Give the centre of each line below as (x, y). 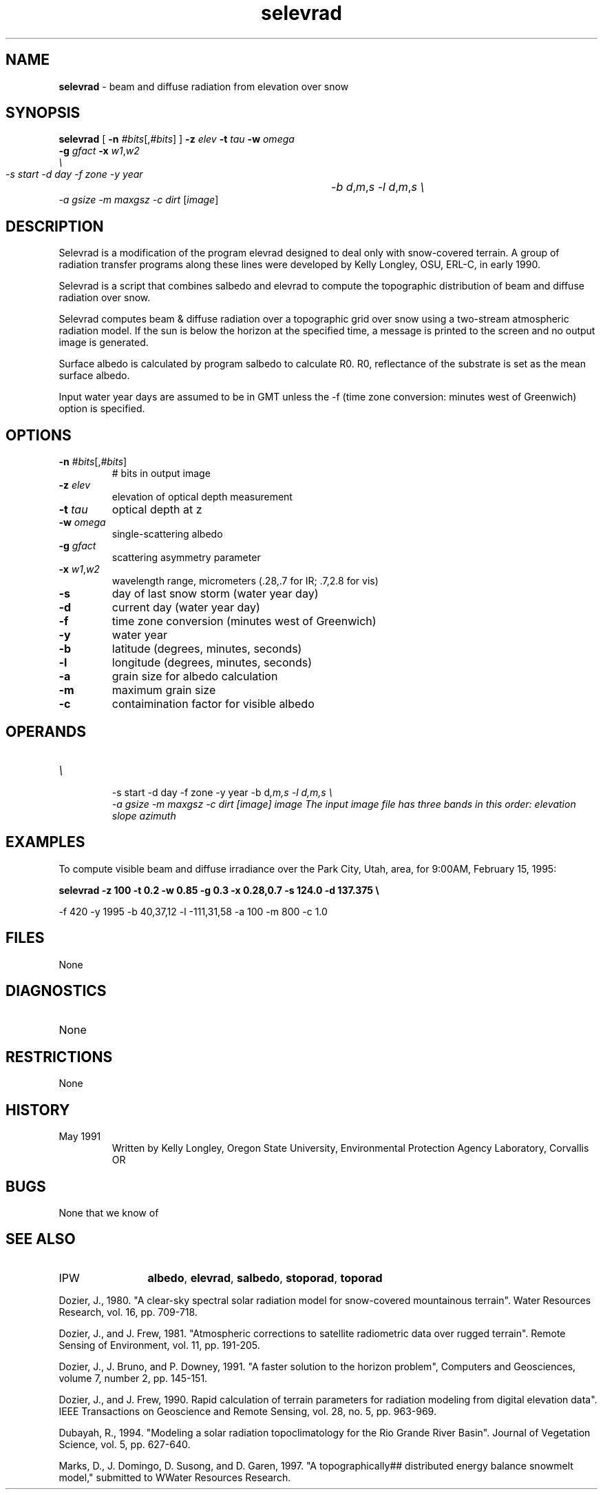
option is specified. (102, 409)
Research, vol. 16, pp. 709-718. (128, 1312)
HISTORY (38, 1110)
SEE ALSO (41, 1239)
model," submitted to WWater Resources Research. (175, 1477)
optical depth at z (157, 510)
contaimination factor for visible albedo (213, 704)
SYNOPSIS (43, 113)
